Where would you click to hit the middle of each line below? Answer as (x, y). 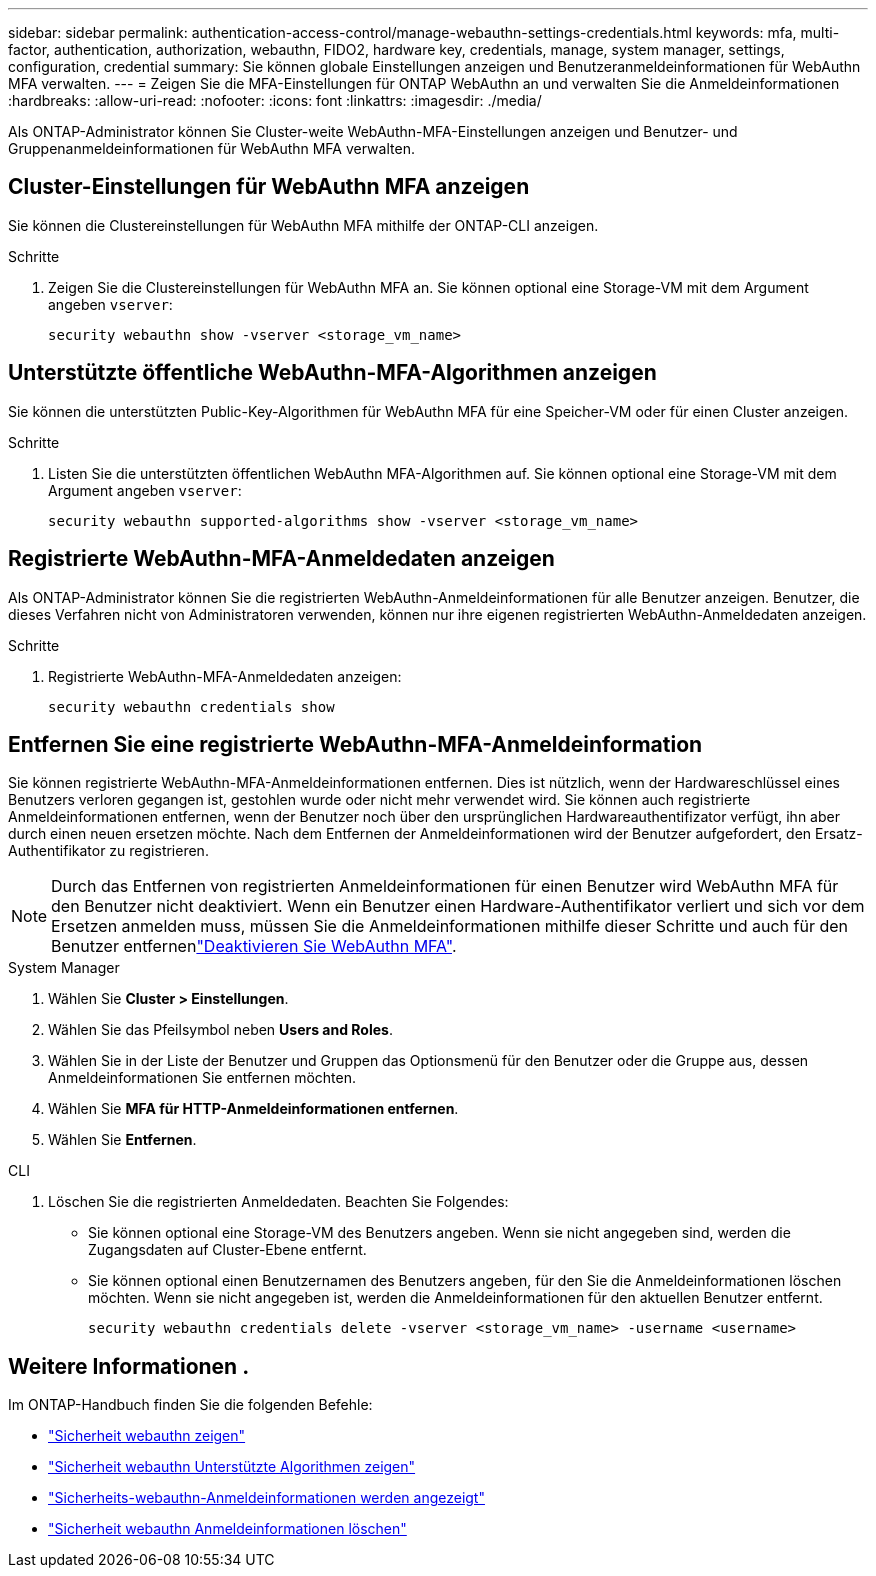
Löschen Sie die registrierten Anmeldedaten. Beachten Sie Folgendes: (278, 1202)
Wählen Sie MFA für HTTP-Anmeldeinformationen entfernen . (253, 1109)
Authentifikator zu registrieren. (108, 851)
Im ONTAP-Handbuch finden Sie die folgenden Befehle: (190, 1405)
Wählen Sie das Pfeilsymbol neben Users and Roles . (220, 1030)
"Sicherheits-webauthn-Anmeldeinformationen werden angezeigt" (266, 1498)
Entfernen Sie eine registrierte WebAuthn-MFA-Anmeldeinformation (355, 744)
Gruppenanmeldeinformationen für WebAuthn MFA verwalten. (211, 148)
